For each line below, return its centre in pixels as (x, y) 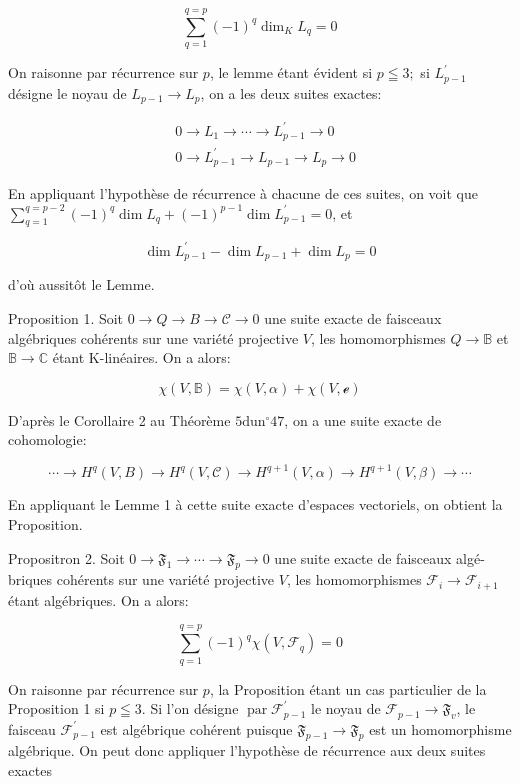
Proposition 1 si (56, 708)
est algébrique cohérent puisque (196, 728)
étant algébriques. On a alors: (98, 599)
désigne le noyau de (67, 92)
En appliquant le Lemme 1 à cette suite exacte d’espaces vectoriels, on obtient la (255, 504)
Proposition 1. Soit (66, 317)
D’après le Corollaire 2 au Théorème (119, 419)
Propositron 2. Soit (66, 557)
